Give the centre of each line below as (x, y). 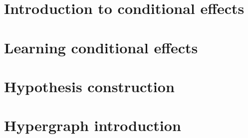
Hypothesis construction (89, 86)
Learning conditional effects (101, 47)
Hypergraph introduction (93, 125)
